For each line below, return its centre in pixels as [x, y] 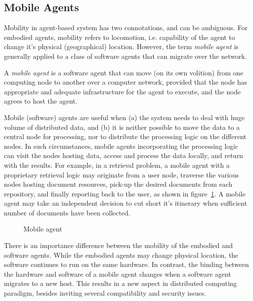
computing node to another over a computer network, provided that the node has [126, 82]
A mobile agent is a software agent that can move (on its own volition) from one [124, 72]
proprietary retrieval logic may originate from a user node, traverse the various [122, 174]
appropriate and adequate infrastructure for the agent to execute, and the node [122, 91]
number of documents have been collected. [67, 212]
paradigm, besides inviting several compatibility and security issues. [105, 293]
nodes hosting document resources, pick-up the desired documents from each [118, 184]
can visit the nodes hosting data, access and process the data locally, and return [124, 155]
